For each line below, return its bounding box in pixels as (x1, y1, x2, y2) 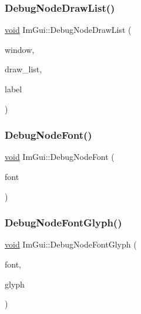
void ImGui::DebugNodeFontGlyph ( (5, 238, 137, 250)
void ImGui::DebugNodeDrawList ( (5, 24, 132, 36)
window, (5, 43, 35, 55)
